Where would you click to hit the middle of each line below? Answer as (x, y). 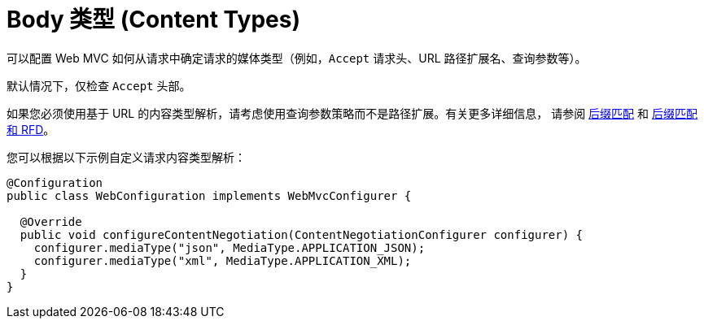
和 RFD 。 (31, 129)
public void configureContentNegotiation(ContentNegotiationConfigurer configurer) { (302, 234)
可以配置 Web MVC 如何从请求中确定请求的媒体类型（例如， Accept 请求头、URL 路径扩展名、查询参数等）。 (297, 58)
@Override (51, 221)
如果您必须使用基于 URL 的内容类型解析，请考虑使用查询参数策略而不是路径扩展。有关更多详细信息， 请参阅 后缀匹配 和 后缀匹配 (352, 113)
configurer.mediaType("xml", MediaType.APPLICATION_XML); (223, 260)
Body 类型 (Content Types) (153, 19)
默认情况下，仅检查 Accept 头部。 (99, 85)
